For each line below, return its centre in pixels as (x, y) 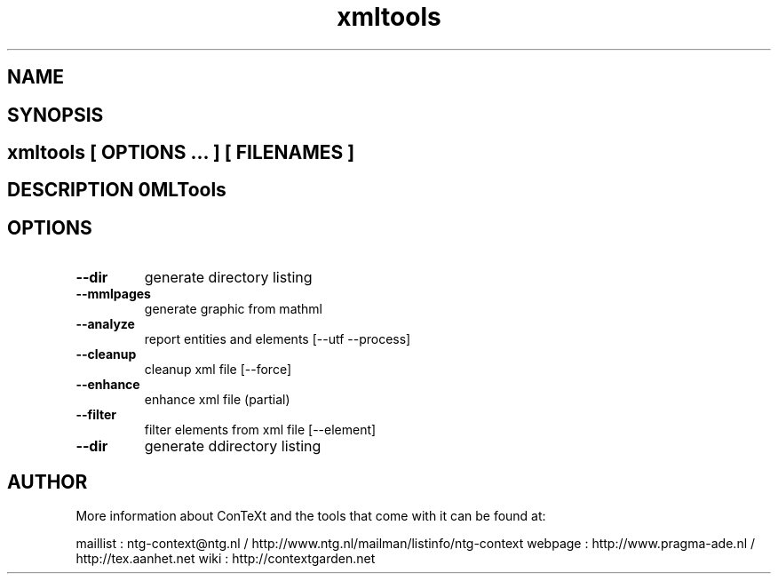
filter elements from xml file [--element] (260, 430)
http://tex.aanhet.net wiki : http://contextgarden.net (226, 559)
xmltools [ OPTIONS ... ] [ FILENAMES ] (181, 153)
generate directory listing (228, 278)
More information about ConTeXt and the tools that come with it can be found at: (311, 516)
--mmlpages (113, 294)
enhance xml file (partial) (217, 400)
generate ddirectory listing (233, 446)
